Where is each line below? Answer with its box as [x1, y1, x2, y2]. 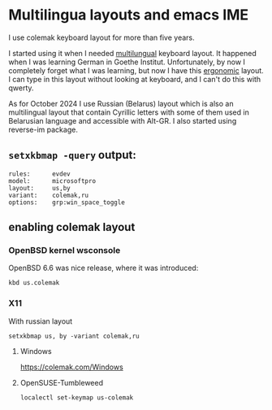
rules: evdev [8, 169, 71, 178]
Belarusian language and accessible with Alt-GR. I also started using [8, 116, 237, 125]
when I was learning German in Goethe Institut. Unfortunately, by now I [8, 57, 246, 67]
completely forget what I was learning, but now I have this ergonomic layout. [8, 65, 264, 75]
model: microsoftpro [8, 177, 96, 185]
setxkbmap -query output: [8, 148, 136, 162]
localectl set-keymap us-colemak [19, 393, 134, 402]
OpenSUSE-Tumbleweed [19, 377, 104, 387]
